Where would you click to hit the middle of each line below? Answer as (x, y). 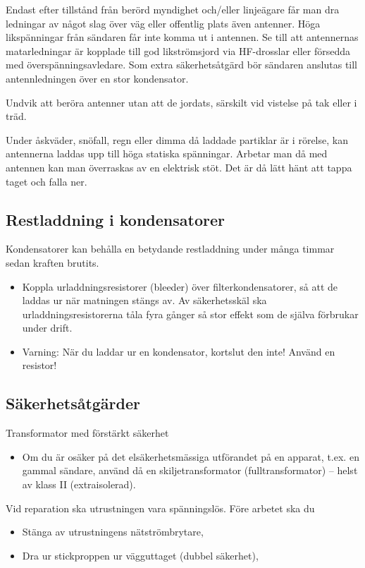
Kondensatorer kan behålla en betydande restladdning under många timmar (170, 249)
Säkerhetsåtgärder (73, 403)
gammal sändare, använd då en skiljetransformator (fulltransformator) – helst (190, 470)
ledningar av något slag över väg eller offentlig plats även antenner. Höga (163, 23)
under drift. (47, 328)
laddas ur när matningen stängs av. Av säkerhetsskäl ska (144, 300)
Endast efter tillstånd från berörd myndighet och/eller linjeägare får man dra (173, 9)
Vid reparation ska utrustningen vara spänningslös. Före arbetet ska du (160, 508)
